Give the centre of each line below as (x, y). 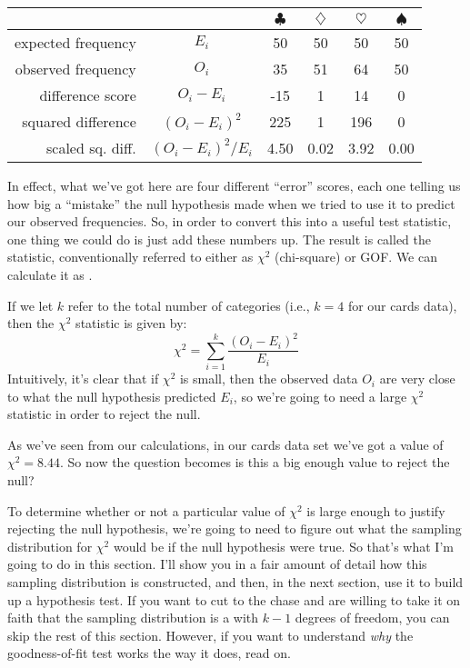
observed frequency (75, 69)
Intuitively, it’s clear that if (83, 379)
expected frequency (75, 42)
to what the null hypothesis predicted (112, 396)
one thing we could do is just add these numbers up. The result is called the (220, 239)
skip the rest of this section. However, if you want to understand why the (210, 635)
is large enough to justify (376, 510)
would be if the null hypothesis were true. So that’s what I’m (283, 546)
